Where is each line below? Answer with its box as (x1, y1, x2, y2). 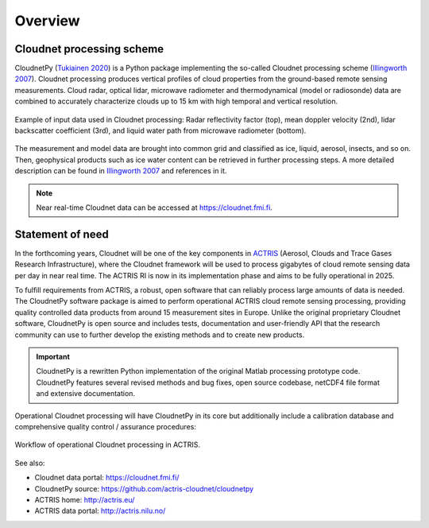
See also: (14, 458, 45, 468)
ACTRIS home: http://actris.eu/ (34, 495, 135, 504)
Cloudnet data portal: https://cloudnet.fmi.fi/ (34, 473, 180, 483)
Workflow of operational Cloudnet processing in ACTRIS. (14, 440, 201, 449)
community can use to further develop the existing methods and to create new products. (14, 330, 305, 340)
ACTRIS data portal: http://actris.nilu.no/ (34, 506, 166, 516)
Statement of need (14, 227, 109, 241)
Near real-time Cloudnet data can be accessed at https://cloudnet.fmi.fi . (36, 203, 273, 212)
